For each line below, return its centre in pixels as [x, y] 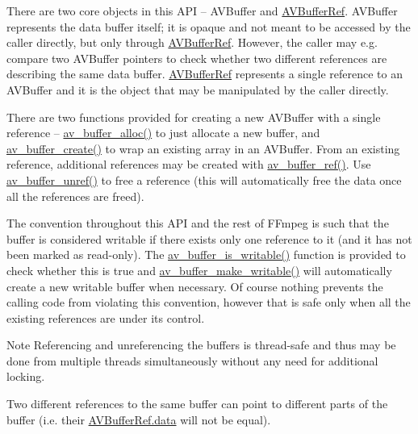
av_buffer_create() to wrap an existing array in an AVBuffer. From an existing [203, 148]
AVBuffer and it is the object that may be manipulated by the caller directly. [198, 89]
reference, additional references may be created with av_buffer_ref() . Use [189, 164]
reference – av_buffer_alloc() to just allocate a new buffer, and [163, 133]
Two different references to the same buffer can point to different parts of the [197, 404]
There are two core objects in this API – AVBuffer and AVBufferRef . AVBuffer [202, 10]
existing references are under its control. [106, 317]
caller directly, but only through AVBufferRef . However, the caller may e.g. [192, 42]
